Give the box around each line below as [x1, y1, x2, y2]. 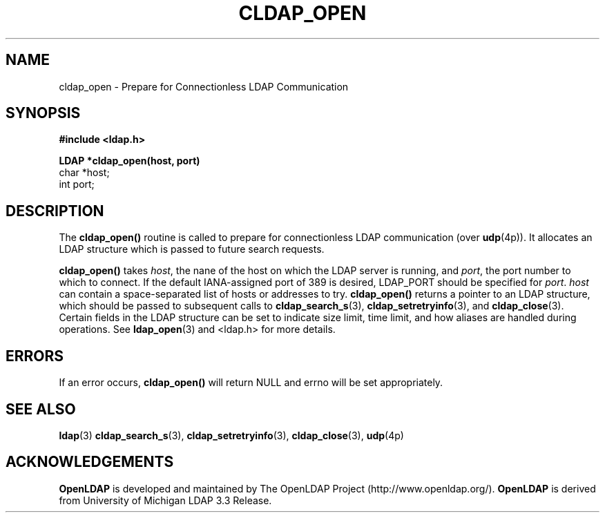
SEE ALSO [6, 400, 76, 418]
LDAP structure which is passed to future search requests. [59, 243, 325, 256]
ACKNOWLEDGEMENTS [6, 453, 174, 471]
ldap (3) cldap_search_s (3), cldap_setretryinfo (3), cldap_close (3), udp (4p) [59, 429, 404, 441]
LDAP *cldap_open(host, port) [59, 155, 200, 167]
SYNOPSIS [6, 104, 81, 122]
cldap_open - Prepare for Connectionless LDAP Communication [59, 80, 349, 93]
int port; [59, 178, 95, 191]
